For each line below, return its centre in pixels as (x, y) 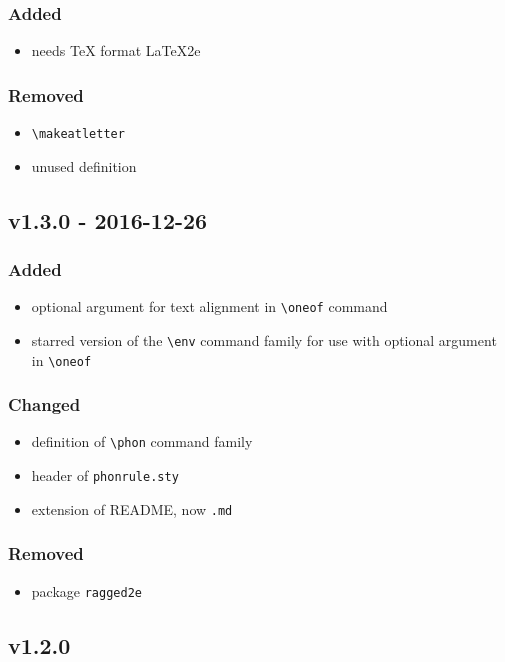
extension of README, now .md (132, 508)
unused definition (84, 165)
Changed (44, 404)
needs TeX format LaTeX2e (116, 50)
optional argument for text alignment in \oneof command (209, 306)
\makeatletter (78, 134)
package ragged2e (86, 590)
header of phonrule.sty (105, 475)
